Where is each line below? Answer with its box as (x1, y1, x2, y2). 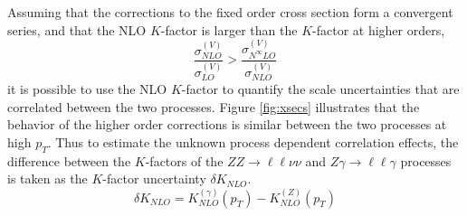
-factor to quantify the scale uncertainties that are (181, 80, 460, 99)
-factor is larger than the (160, 20, 298, 39)
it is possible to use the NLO (7, 80, 167, 99)
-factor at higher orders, (312, 20, 445, 39)
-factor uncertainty (102, 169, 206, 188)
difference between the (7, 151, 131, 170)
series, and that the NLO (7, 20, 147, 39)
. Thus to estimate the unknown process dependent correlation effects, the (47, 132, 459, 151)
